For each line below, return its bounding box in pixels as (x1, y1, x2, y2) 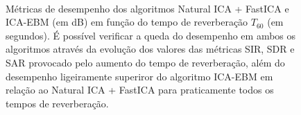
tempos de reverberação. (6, 96, 109, 110)
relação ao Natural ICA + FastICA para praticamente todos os (6, 82, 274, 97)
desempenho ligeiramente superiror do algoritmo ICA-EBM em (6, 69, 273, 83)
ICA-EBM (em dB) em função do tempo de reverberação (6, 15, 248, 29)
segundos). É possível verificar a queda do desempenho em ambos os (6, 28, 296, 42)
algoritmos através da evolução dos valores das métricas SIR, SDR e (6, 42, 295, 56)
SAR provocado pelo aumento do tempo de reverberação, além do (6, 55, 285, 69)
